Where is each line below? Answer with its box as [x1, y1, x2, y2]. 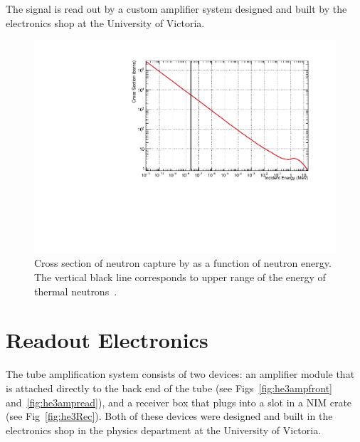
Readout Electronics [6, 325, 208, 354]
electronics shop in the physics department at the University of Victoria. [6, 422, 322, 437]
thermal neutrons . [34, 283, 117, 298]
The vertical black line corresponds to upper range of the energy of [34, 270, 326, 285]
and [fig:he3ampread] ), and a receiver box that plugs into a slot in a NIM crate [6, 394, 352, 409]
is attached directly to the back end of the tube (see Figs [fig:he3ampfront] [6, 380, 333, 395]
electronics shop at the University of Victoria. [6, 15, 205, 30]
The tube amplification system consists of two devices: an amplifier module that [6, 367, 355, 382]
